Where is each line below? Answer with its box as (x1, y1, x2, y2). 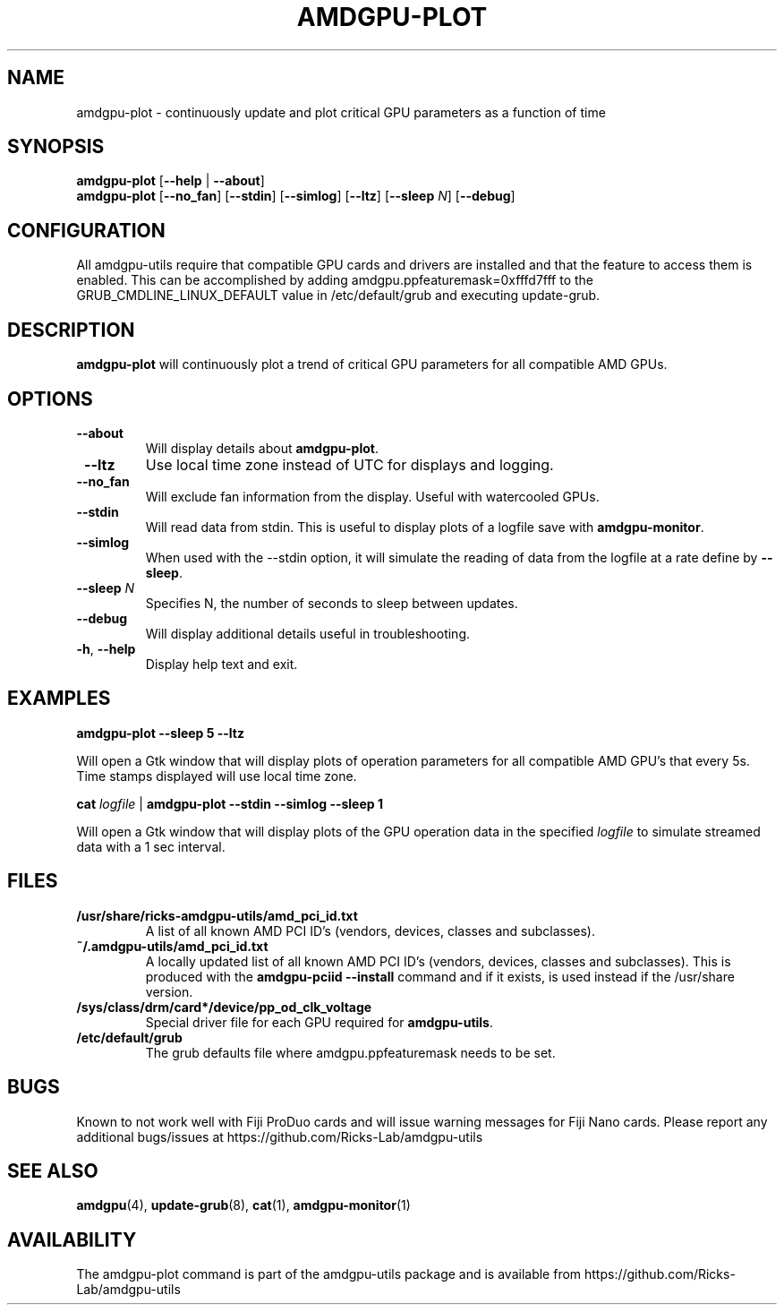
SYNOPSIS (7, 135, 105, 159)
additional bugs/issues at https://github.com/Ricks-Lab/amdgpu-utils (76, 1128, 483, 1145)
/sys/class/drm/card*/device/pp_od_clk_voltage (76, 999, 372, 1015)
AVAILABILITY (7, 1228, 137, 1251)
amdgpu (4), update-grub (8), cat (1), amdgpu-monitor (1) (76, 1197, 411, 1213)
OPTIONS (7, 387, 93, 410)
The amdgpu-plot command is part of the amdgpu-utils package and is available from (76, 1266, 582, 1282)
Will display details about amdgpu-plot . (145, 440, 379, 456)
